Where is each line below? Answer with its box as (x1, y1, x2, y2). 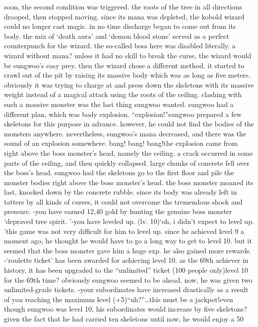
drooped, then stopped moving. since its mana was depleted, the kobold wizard (4, 11, 245, 21)
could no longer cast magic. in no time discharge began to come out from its (4, 21, 236, 31)
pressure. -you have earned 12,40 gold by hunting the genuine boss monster (4, 206, 232, 217)
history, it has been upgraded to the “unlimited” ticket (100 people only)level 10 (4, 265, 248, 275)
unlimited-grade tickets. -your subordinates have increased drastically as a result (4, 284, 249, 295)
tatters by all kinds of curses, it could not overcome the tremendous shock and (4, 196, 243, 207)
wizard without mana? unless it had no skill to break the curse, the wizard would (4, 50, 252, 60)
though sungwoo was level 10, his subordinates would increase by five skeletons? (4, 304, 247, 314)
